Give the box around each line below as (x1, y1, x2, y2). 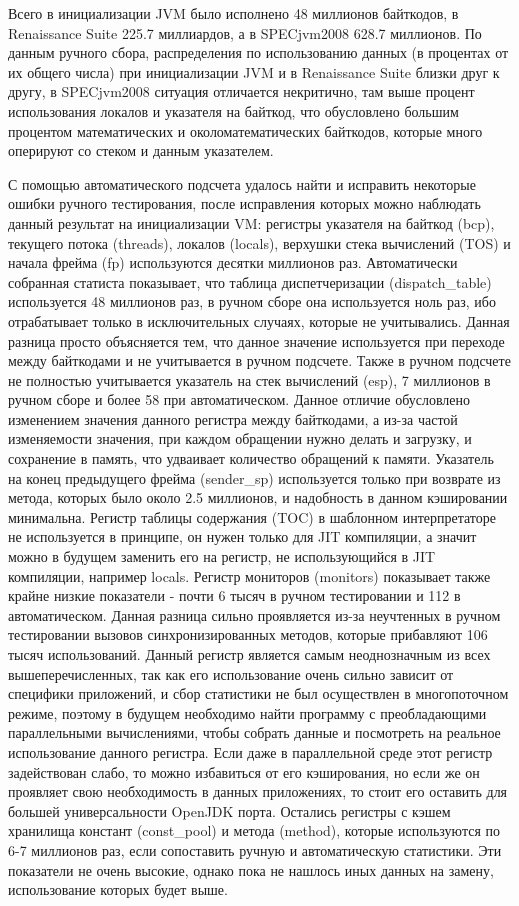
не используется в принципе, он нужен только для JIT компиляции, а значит (8, 526, 477, 547)
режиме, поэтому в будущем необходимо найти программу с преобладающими (8, 702, 487, 723)
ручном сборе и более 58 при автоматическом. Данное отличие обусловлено (8, 389, 471, 410)
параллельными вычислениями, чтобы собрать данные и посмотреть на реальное (8, 722, 501, 743)
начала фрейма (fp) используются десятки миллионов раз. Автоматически (8, 252, 458, 273)
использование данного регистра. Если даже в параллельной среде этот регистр (8, 741, 493, 762)
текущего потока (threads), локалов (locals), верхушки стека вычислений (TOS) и (8, 232, 511, 253)
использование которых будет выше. (8, 879, 228, 900)
